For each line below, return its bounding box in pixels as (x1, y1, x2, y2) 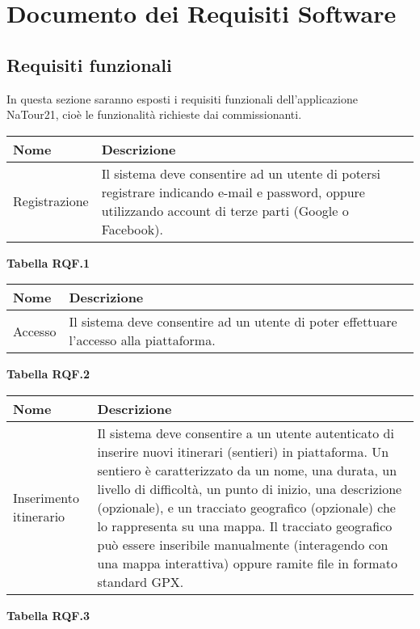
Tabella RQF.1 (6, 254, 90, 271)
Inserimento (13, 488, 79, 508)
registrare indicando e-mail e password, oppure (101, 182, 365, 201)
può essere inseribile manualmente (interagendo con (97, 534, 388, 554)
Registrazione (13, 192, 89, 211)
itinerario (13, 507, 65, 526)
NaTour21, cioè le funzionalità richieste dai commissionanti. (6, 106, 302, 123)
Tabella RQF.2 (6, 365, 90, 382)
